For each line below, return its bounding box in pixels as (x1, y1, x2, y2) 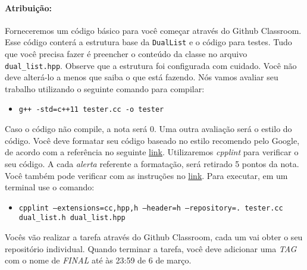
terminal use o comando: (5, 181, 95, 193)
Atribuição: (5, 1, 52, 14)
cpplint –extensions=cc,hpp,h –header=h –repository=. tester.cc (18, 203, 283, 212)
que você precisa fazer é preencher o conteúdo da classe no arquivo (5, 48, 248, 60)
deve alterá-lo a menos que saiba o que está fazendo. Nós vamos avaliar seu (5, 71, 278, 83)
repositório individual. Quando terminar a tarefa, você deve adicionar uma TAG (5, 242, 297, 255)
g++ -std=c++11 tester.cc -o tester (18, 105, 164, 114)
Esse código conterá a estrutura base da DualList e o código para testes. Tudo (5, 36, 292, 48)
